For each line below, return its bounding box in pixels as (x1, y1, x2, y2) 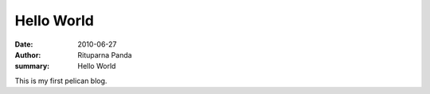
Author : (14, 50, 41, 59)
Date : (14, 39, 33, 49)
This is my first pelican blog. (14, 76, 107, 85)
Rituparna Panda (77, 50, 132, 59)
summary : (14, 62, 50, 71)
